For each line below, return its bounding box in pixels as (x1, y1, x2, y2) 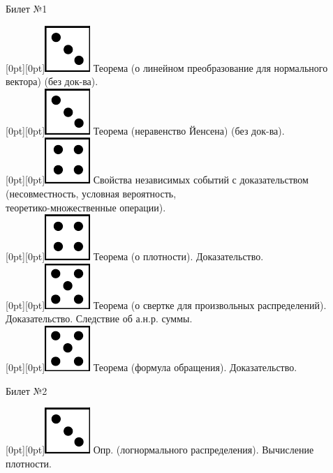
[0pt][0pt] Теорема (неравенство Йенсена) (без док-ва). (6, 123, 285, 137)
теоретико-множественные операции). (6, 200, 166, 214)
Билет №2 (6, 383, 47, 398)
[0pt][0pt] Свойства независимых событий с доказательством (6, 172, 309, 187)
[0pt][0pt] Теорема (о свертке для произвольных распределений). (6, 297, 327, 312)
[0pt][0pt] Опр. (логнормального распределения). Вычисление (6, 442, 314, 457)
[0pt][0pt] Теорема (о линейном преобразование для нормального (6, 60, 328, 75)
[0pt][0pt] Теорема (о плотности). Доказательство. (6, 249, 264, 264)
